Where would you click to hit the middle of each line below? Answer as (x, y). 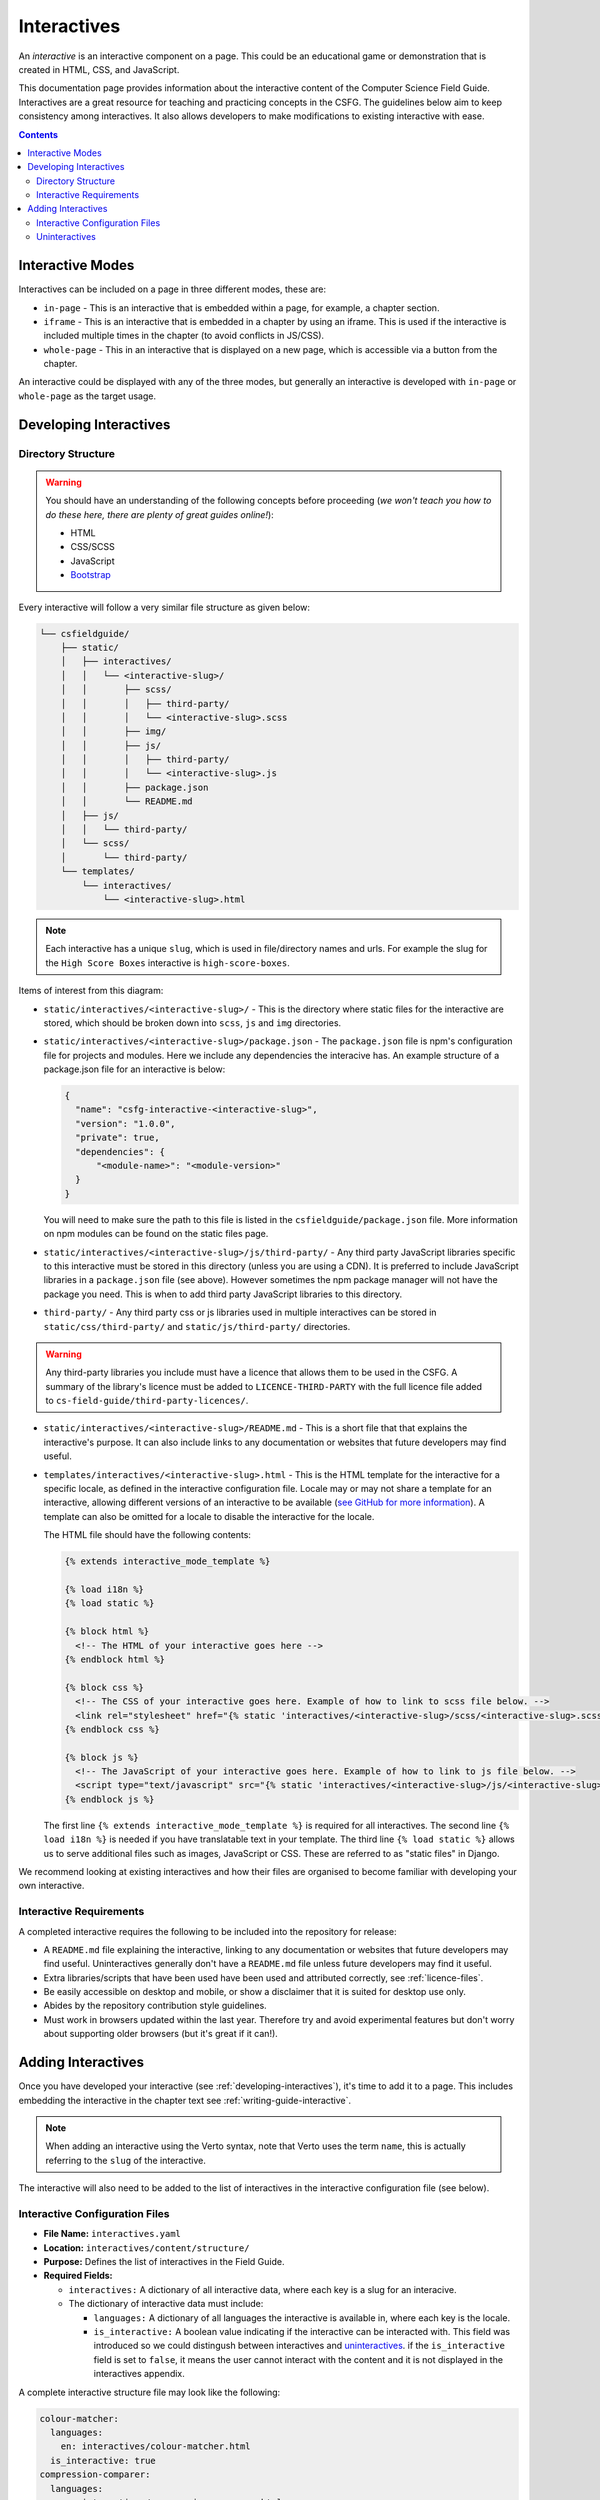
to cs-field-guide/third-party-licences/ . (147, 1401)
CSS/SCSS (92, 547)
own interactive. (51, 1886)
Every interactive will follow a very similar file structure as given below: (164, 607)
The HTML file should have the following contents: (147, 1535)
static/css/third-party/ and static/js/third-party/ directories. (197, 1326)
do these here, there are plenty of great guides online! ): (159, 514)
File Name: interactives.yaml (112, 2234)
